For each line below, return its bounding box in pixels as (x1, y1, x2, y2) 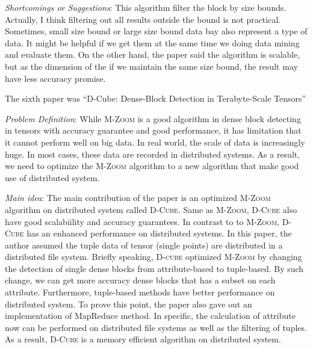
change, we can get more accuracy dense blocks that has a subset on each (5, 274, 276, 286)
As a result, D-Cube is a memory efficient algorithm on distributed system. (5, 333, 281, 345)
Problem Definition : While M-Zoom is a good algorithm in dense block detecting (5, 112, 301, 125)
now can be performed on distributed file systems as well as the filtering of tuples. (5, 321, 307, 333)
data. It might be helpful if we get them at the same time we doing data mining (5, 36, 300, 49)
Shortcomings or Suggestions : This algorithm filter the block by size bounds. (5, 1, 287, 13)
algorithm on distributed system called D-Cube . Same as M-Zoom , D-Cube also (5, 203, 297, 215)
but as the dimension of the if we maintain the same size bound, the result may (5, 60, 298, 72)
